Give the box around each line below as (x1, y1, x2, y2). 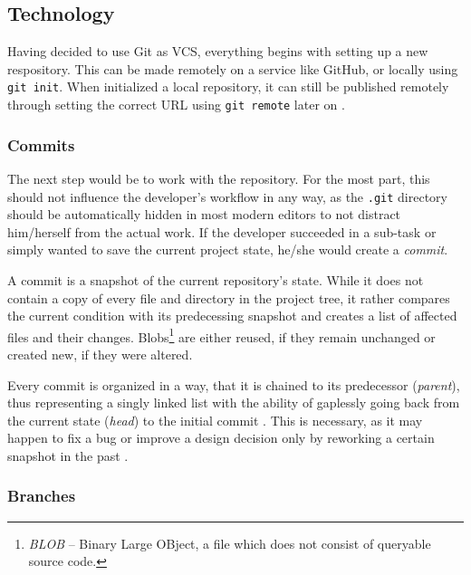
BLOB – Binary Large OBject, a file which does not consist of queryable (28, 533, 431, 552)
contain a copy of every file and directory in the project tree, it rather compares (7, 288, 450, 307)
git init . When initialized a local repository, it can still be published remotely (7, 77, 449, 96)
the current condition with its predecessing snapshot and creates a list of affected (7, 306, 457, 325)
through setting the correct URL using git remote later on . (7, 95, 345, 114)
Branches (7, 484, 76, 507)
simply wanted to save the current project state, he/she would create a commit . (7, 240, 448, 259)
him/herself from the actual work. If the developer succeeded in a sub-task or (7, 222, 437, 241)
